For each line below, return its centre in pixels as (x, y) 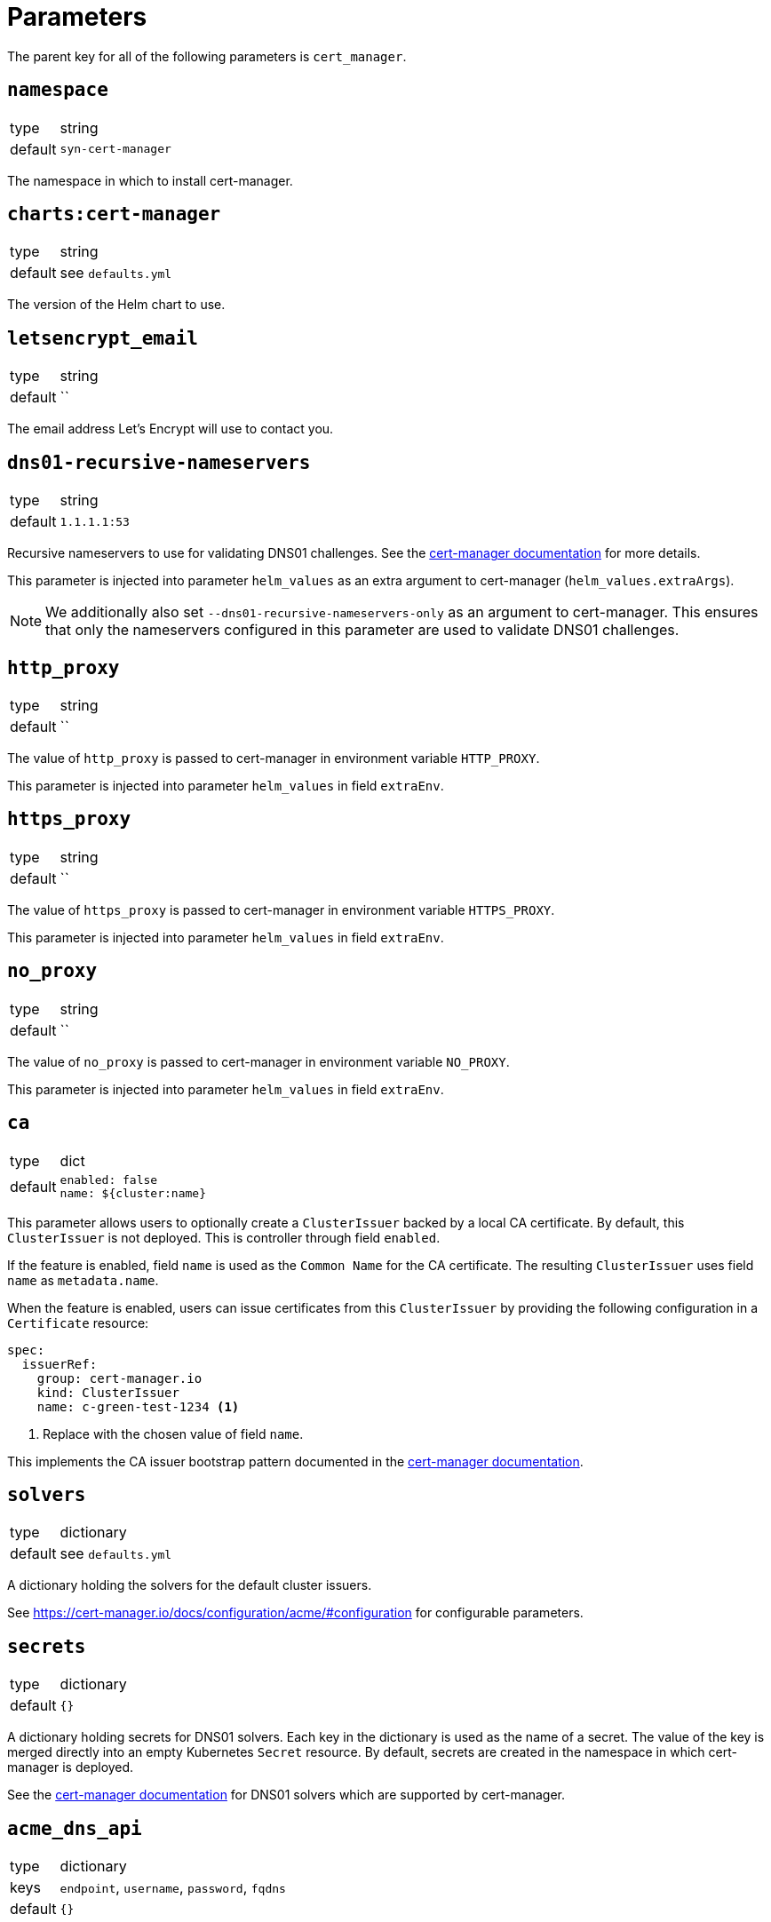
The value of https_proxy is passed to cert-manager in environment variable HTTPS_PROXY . (281, 909)
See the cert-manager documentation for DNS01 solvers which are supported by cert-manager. (286, 1795)
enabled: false (109, 1179)
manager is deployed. (71, 1767)
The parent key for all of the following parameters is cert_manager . (207, 56)
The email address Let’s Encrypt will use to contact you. (171, 429)
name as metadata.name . (83, 1280)
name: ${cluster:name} (133, 1193)
